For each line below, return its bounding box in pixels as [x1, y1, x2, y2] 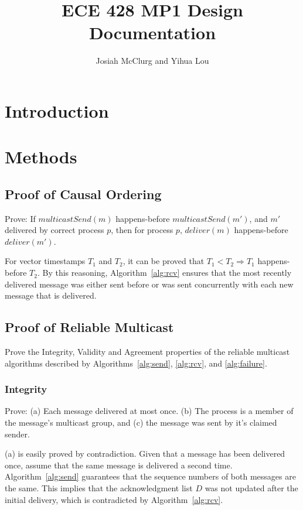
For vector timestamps [5, 255, 86, 267]
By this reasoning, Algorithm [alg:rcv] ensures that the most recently [42, 266, 292, 279]
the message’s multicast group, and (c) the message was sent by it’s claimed [5, 416, 277, 429]
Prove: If [5, 212, 36, 224]
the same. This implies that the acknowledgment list [5, 482, 193, 494]
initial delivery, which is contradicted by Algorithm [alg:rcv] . [5, 493, 223, 505]
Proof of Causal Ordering [5, 184, 162, 203]
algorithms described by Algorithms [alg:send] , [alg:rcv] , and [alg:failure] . [5, 357, 267, 369]
